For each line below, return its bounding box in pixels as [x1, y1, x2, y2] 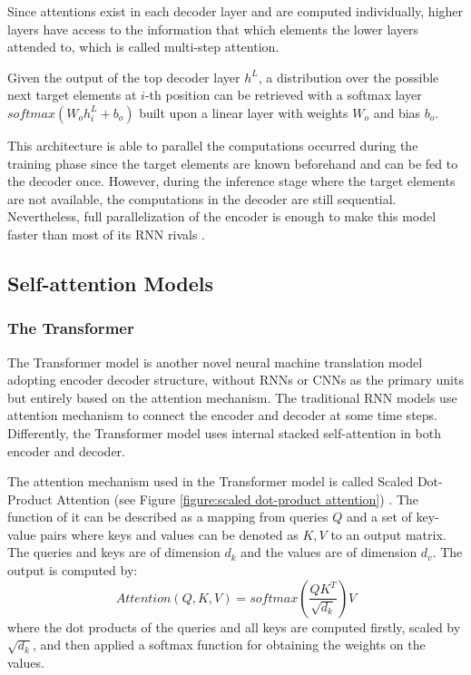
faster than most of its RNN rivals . [7, 224, 205, 243]
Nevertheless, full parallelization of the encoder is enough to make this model [7, 207, 437, 226]
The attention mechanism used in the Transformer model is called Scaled [7, 472, 414, 491]
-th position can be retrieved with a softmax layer [144, 85, 422, 104]
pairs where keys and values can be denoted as [40, 524, 299, 543]
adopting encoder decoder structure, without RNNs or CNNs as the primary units [7, 370, 464, 389]
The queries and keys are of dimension [7, 543, 221, 562]
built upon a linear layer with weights [139, 103, 348, 122]
